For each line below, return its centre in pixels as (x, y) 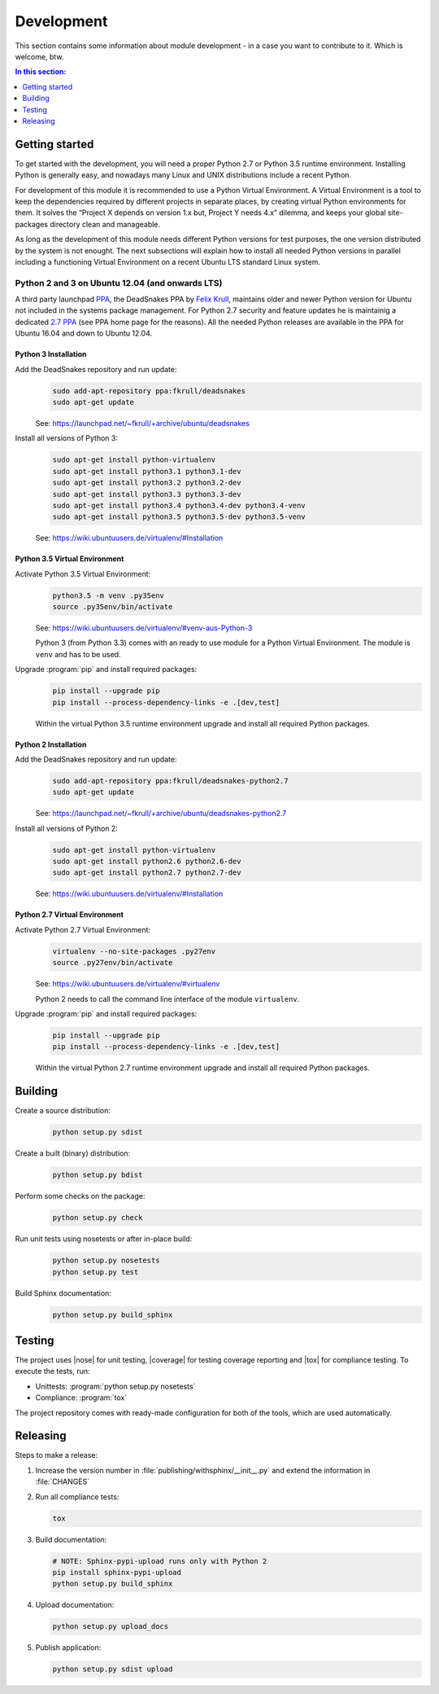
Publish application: (68, 1648)
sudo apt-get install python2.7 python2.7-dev (147, 873)
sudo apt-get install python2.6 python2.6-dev (147, 862)
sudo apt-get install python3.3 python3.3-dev (147, 494)
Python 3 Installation (51, 354)
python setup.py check (98, 1218)
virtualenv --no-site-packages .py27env (134, 951)
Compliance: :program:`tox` (81, 1398)
